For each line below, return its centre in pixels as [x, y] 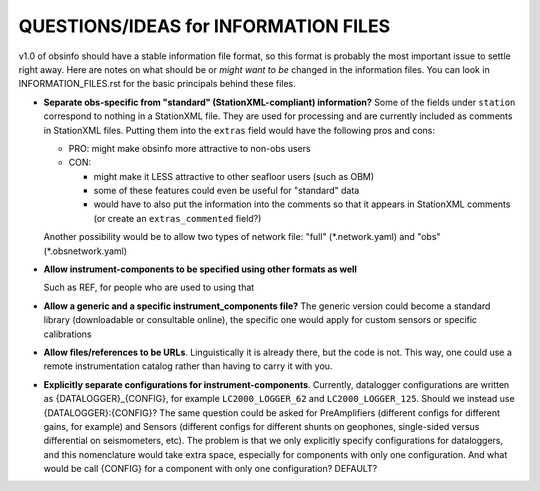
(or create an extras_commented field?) [177, 218]
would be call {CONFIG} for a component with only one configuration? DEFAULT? [210, 469]
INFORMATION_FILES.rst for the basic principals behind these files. [157, 84]
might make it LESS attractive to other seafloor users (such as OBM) [234, 176]
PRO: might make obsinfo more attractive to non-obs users [189, 148]
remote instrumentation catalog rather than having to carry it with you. [188, 366]
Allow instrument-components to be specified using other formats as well [200, 269]
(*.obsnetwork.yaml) [85, 251]
